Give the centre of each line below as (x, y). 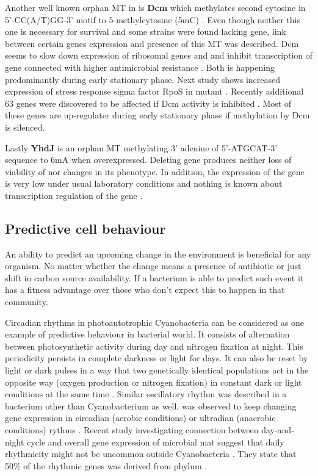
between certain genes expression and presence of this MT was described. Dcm (152, 43)
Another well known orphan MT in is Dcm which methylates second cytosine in (155, 7)
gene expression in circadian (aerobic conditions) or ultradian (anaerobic (140, 418)
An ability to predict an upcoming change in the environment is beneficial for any (158, 254)
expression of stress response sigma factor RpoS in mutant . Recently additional (154, 91)
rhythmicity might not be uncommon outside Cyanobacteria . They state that (151, 454)
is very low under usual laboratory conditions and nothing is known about (144, 183)
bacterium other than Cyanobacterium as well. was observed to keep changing (151, 406)
